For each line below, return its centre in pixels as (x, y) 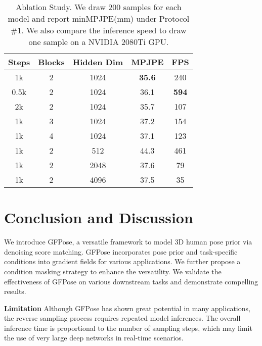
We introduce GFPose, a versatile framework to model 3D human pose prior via (128, 242)
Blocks (51, 62)
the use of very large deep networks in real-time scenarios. (94, 338)
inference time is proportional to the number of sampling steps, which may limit (128, 328)
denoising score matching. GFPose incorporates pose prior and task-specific (121, 251)
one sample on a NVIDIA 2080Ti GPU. (99, 42)
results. (15, 291)
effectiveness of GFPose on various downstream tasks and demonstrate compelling (131, 281)
